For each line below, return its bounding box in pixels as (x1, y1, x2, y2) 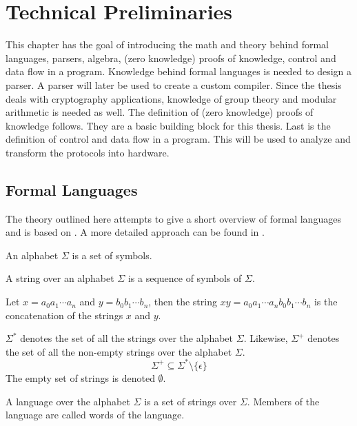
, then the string (148, 294, 217, 309)
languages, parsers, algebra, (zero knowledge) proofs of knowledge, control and (6, 50, 336, 65)
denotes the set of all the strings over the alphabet (20, 331, 234, 345)
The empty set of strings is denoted (6, 370, 155, 385)
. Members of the (247, 394, 320, 408)
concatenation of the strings (6, 307, 123, 322)
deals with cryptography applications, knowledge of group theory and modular (6, 91, 337, 105)
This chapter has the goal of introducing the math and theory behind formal (6, 37, 329, 52)
